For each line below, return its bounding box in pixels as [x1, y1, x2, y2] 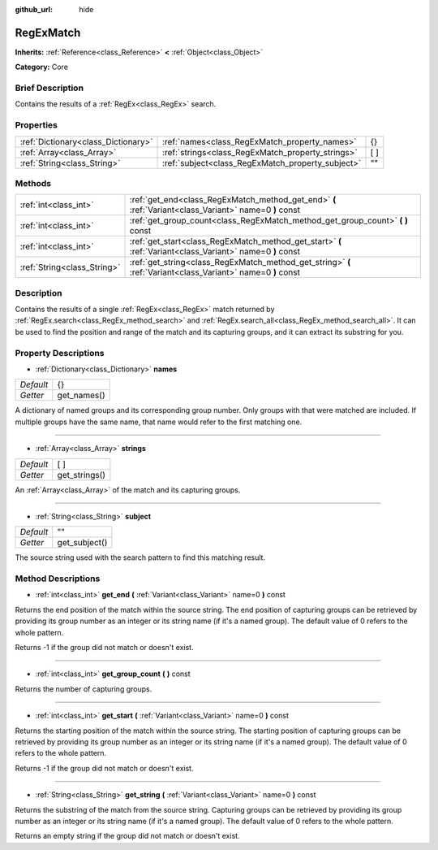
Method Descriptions [15, 573, 101, 584]
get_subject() [57, 537, 108, 549]
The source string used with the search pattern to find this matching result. [15, 553, 266, 562]
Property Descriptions [15, 347, 105, 358]
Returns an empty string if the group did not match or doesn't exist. [15, 831, 240, 841]
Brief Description [15, 82, 84, 93]
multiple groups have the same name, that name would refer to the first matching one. [15, 417, 303, 427]
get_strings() [57, 469, 105, 480]
